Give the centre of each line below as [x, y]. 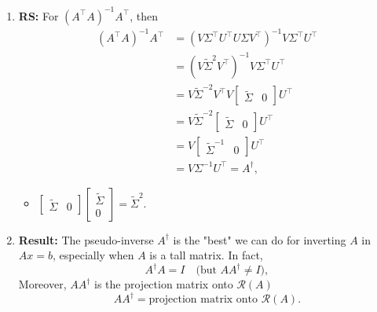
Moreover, [42, 284]
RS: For [38, 15]
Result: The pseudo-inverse [86, 239]
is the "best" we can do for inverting [260, 239]
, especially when [93, 255]
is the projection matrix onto [164, 284]
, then [144, 15]
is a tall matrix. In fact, [206, 255]
